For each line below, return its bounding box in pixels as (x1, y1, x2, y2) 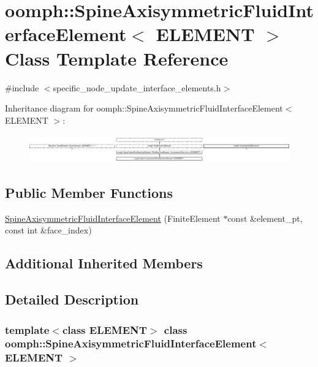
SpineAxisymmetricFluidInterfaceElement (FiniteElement (5, 211, 221, 224)
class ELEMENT (62, 322, 147, 337)
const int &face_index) (5, 224, 92, 236)
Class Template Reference (5, 45, 229, 70)
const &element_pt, (227, 211, 303, 224)
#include (5, 81, 39, 94)
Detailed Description (5, 290, 139, 309)
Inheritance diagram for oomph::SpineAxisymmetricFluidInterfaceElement (5, 102, 283, 115)
